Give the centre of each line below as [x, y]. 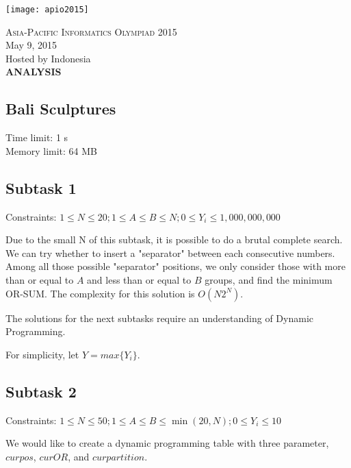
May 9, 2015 [31, 45]
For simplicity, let [42, 354]
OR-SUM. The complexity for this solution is [100, 293]
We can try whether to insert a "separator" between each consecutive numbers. [170, 253]
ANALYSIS [34, 72]
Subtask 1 [41, 187]
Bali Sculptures [61, 109]
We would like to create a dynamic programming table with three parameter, [167, 443]
